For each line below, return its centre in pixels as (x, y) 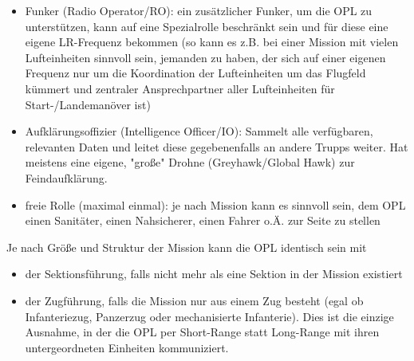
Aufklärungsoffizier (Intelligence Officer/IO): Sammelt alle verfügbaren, (199, 131)
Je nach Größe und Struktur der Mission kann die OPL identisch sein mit (187, 247)
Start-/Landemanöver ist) (88, 104)
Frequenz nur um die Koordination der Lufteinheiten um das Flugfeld (195, 73)
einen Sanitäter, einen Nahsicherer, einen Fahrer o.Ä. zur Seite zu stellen (203, 220)
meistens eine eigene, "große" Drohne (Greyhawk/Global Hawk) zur (190, 162)
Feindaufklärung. (66, 177)
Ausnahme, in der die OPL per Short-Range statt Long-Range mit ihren (202, 332)
